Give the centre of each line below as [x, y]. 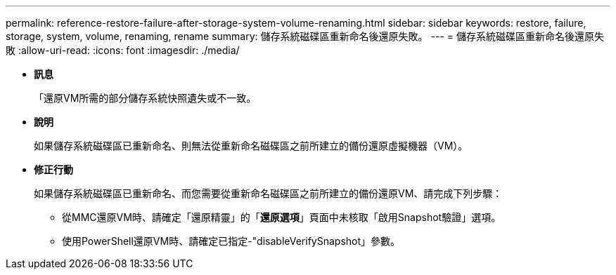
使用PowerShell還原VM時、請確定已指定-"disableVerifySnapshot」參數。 [231, 241]
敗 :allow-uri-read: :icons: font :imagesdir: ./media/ [123, 50]
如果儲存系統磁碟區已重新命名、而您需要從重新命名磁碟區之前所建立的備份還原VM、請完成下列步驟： [268, 193]
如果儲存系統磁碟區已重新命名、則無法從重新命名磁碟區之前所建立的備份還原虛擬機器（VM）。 [251, 146]
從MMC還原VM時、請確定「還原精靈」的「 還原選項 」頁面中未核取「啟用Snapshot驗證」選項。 [282, 217]
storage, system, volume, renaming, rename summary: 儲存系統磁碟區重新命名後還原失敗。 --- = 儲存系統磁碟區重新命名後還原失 [305, 36]
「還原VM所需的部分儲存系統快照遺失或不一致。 [145, 98]
